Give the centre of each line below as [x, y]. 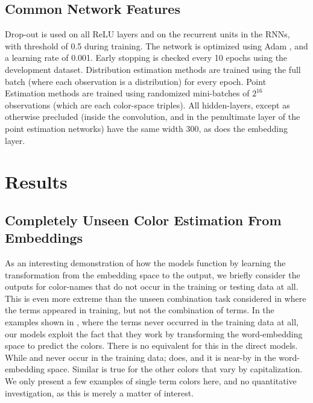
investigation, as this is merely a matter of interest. [100, 392]
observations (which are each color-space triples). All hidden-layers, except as [147, 105]
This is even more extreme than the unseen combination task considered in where [156, 298]
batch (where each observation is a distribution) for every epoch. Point [136, 81]
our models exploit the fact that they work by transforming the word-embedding [154, 333]
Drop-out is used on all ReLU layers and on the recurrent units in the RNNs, [147, 34]
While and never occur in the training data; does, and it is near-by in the [141, 357]
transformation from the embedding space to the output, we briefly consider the [153, 274]
